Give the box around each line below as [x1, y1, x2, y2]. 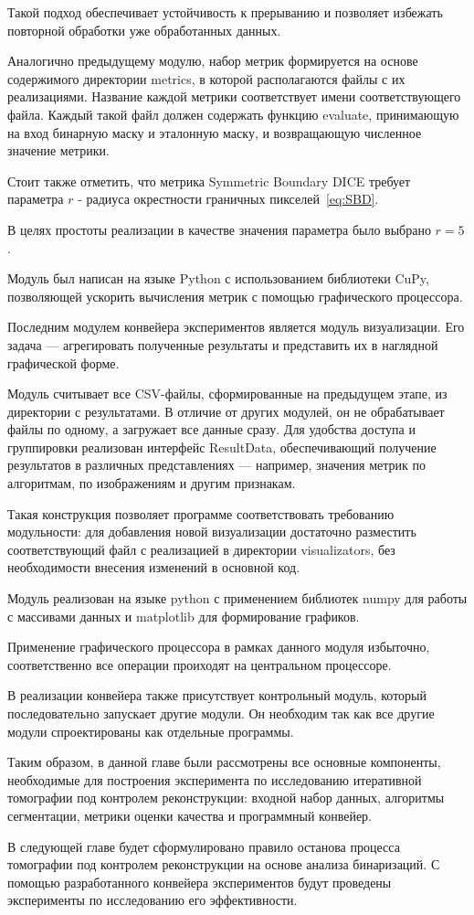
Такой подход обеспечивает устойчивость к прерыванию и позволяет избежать [7, 3, 443, 21]
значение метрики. [7, 141, 110, 160]
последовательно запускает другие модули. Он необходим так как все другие [7, 704, 435, 722]
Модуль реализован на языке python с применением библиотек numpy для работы [7, 589, 468, 608]
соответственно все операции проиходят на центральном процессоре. [7, 654, 392, 674]
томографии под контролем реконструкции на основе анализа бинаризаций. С [7, 855, 440, 874]
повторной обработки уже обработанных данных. [7, 20, 281, 39]
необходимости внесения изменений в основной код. [7, 558, 300, 577]
